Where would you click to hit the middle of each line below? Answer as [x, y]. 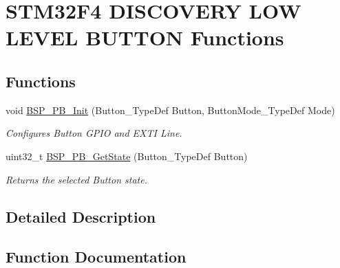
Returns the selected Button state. [76, 179]
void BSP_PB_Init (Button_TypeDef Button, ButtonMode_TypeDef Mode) [170, 110]
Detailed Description [81, 216]
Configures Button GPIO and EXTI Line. [94, 133]
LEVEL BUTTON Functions [145, 37]
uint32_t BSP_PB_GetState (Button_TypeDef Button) [127, 156]
